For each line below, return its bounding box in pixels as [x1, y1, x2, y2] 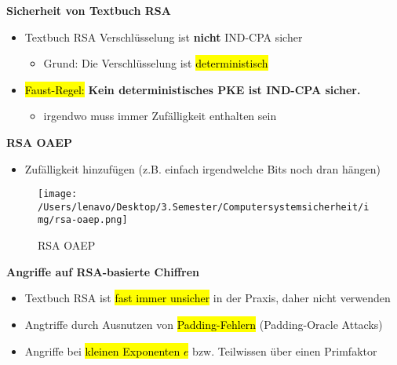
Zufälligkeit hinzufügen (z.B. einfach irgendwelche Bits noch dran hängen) [24, 160, 381, 177]
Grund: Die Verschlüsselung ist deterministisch [43, 55, 268, 71]
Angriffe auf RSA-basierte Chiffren [6, 263, 200, 279]
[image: [38, 188, 78, 200]
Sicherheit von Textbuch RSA [6, 2, 171, 18]
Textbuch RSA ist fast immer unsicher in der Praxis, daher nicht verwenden [24, 290, 391, 306]
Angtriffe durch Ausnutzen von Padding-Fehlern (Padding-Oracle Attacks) [24, 316, 383, 332]
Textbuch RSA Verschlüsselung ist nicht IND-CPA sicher [24, 28, 303, 45]
